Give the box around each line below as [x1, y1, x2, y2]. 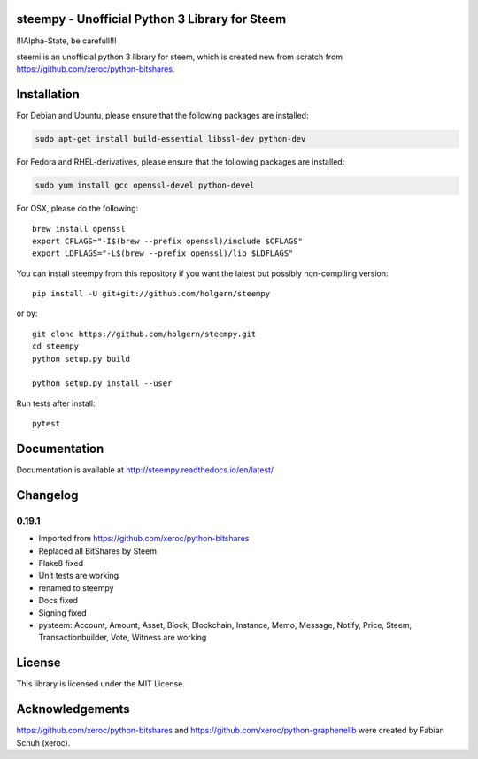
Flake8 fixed [38, 558, 84, 569]
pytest [32, 418, 61, 429]
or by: [16, 308, 38, 318]
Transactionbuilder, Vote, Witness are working [38, 632, 207, 643]
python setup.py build [32, 354, 131, 364]
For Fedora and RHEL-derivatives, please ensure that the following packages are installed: [16, 157, 345, 167]
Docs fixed [38, 595, 79, 606]
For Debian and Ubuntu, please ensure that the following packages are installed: [16, 111, 309, 121]
